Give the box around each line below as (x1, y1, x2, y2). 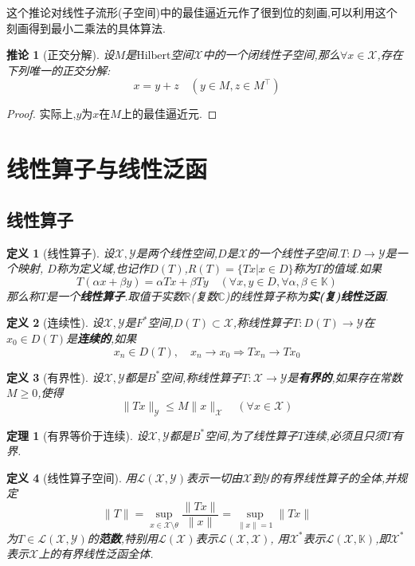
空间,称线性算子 (160, 368, 242, 385)
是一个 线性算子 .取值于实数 (46, 287, 184, 304)
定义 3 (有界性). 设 (6, 368, 104, 385)
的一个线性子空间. (247, 244, 341, 261)
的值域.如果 (322, 260, 382, 277)
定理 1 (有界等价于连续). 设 (6, 426, 148, 443)
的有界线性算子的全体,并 (269, 469, 397, 485)
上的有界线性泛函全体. (38, 545, 154, 562)
